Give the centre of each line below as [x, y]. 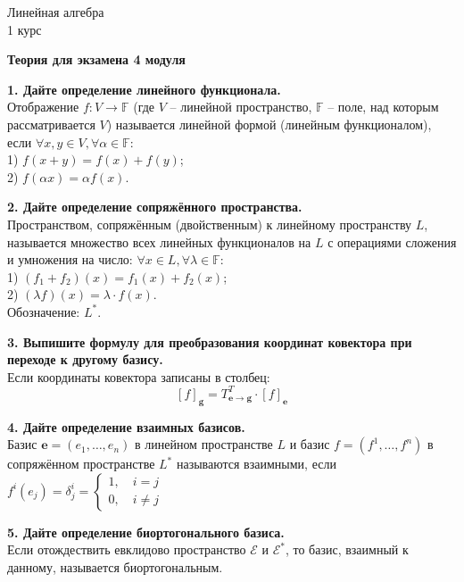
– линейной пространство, [241, 107]
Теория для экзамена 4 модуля [96, 59]
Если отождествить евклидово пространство [127, 549]
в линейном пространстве [203, 444]
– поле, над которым [383, 107]
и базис [310, 444]
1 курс [25, 29]
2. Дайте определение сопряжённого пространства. [155, 207]
